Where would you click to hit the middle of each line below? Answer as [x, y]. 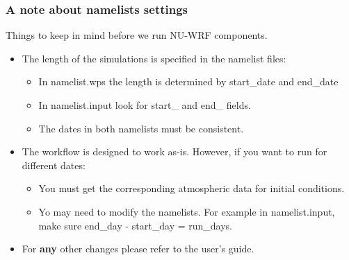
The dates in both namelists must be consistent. [141, 128]
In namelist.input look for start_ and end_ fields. [145, 105]
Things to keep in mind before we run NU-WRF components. [137, 35]
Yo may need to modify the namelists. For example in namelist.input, [187, 211]
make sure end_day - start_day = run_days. [135, 225]
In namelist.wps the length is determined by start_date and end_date [188, 81]
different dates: [54, 165]
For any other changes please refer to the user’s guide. [138, 249]
